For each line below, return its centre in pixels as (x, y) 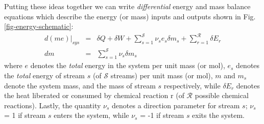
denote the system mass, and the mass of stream (80, 85)
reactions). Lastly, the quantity (53, 105)
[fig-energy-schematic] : (39, 26)
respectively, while (192, 85)
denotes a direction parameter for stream (176, 105)
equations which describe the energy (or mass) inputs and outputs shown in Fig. (130, 16)
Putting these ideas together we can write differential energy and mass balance (127, 6)
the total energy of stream (45, 75)
